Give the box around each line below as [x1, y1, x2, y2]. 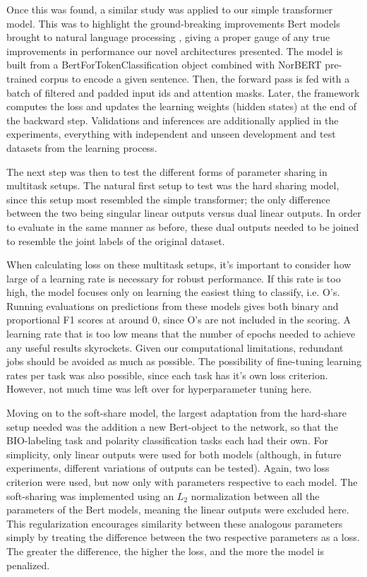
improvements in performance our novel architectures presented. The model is [6, 43, 343, 58]
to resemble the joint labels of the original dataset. [6, 233, 225, 248]
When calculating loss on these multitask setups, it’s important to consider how [6, 257, 351, 272]
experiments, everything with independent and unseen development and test [6, 126, 336, 141]
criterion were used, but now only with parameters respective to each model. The [6, 475, 358, 489]
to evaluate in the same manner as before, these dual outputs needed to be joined [6, 219, 359, 234]
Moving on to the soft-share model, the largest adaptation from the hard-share [6, 405, 347, 420]
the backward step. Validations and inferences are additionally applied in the [6, 112, 339, 127]
